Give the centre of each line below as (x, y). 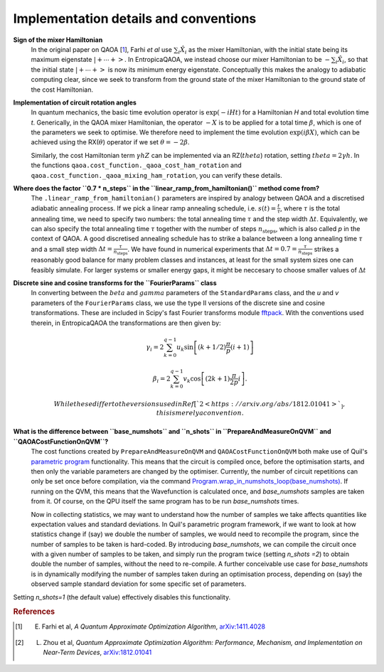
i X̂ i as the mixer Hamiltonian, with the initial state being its (263, 50)
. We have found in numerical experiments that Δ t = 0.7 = (213, 249)
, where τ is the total (310, 208)
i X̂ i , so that (352, 60)
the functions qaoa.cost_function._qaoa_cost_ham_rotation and (136, 165)
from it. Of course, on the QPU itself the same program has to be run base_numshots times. (165, 501)
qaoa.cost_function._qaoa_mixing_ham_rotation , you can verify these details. (156, 175)
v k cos (192, 379)
